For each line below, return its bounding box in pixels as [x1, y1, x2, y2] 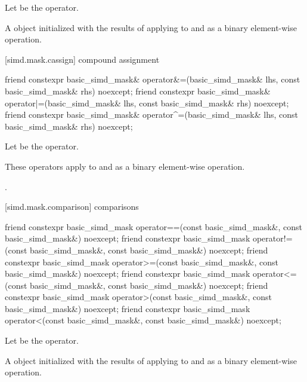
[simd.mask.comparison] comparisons [5, 200, 139, 213]
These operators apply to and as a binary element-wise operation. [5, 160, 245, 172]
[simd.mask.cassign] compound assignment [5, 53, 160, 65]
